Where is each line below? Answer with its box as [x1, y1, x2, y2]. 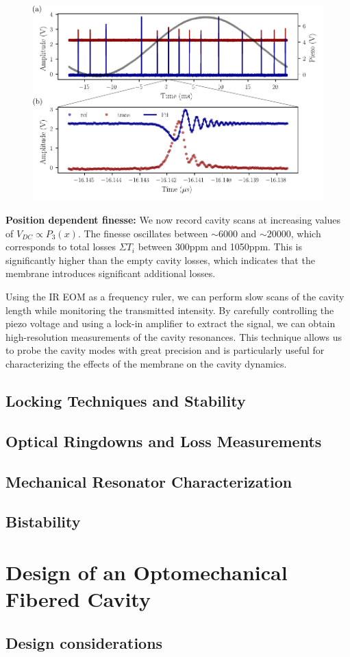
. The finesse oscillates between [77, 226, 208, 240]
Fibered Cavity [5, 585, 151, 613]
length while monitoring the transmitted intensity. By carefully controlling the [5, 302, 334, 317]
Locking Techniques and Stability [5, 390, 246, 411]
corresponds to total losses [5, 239, 116, 254]
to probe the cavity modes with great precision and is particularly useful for [5, 343, 325, 357]
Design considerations [5, 632, 163, 653]
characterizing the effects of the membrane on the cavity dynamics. [5, 356, 287, 370]
